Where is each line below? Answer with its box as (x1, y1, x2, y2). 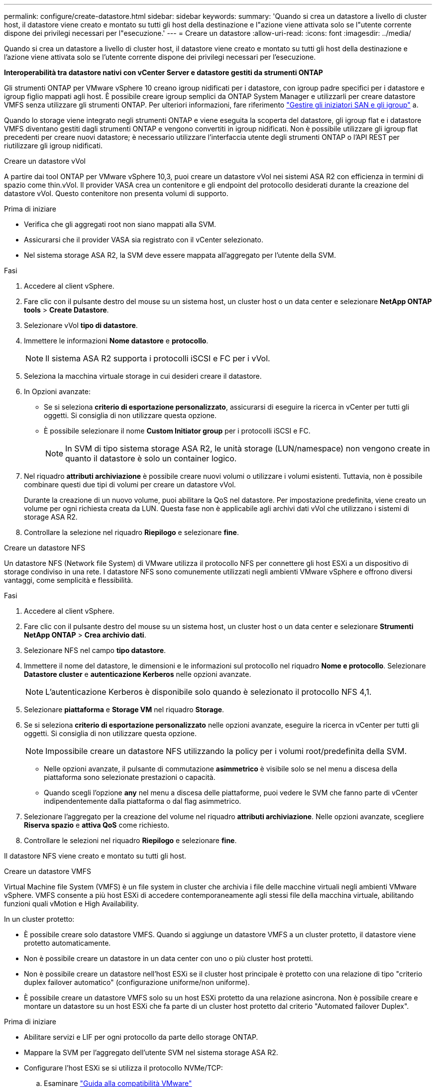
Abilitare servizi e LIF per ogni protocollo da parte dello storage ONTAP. (24, 1033, 258, 1041)
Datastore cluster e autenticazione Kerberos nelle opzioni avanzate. (24, 670, 251, 678)
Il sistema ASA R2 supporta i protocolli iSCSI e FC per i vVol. (45, 353, 270, 363)
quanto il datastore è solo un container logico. (65, 453, 237, 463)
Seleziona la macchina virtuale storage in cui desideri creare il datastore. (24, 372, 262, 380)
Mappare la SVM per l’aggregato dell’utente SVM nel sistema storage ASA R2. (24, 1048, 278, 1057)
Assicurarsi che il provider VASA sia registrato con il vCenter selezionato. (24, 235, 263, 244)
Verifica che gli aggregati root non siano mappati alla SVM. (24, 220, 217, 228)
